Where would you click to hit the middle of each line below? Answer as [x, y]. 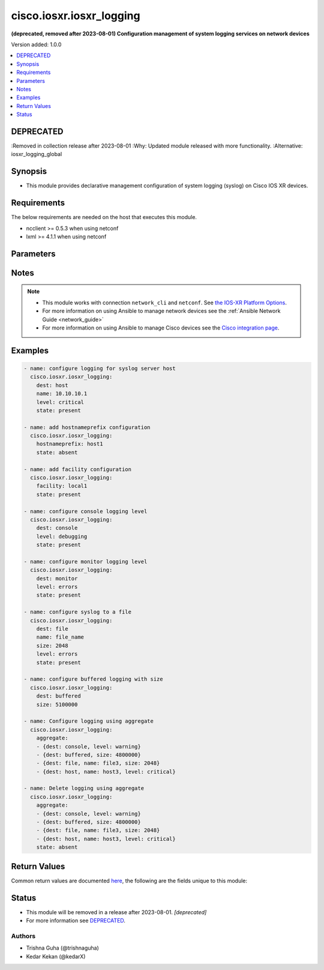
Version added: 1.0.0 [36, 44]
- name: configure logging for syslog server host [100, 368]
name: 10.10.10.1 [62, 394]
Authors [23, 936]
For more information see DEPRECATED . [76, 920]
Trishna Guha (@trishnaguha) [62, 948]
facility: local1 [62, 486]
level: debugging [62, 536]
